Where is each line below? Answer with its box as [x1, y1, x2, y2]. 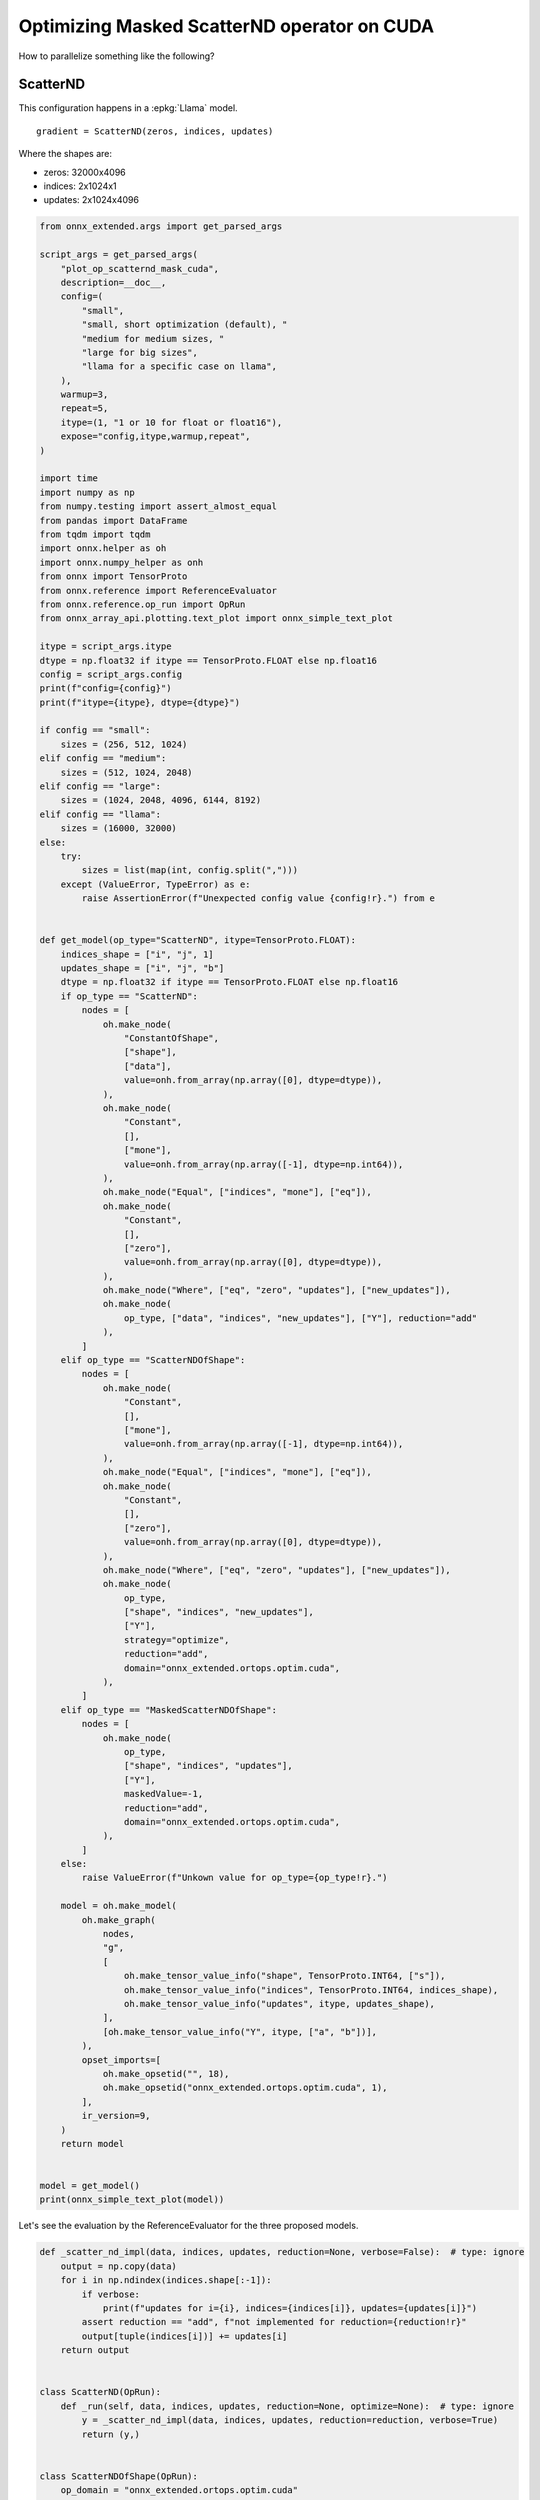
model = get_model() [39, 2180, 140, 2192]
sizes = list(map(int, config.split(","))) [81, 865, 299, 876]
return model [60, 2138, 125, 2149]
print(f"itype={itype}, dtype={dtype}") [39, 696, 240, 708]
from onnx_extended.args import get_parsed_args [39, 221, 283, 232]
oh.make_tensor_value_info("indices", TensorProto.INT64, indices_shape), [123, 1984, 499, 1995]
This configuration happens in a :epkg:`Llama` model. [18, 102, 239, 114]
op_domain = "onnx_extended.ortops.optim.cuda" [60, 2485, 299, 2496]
